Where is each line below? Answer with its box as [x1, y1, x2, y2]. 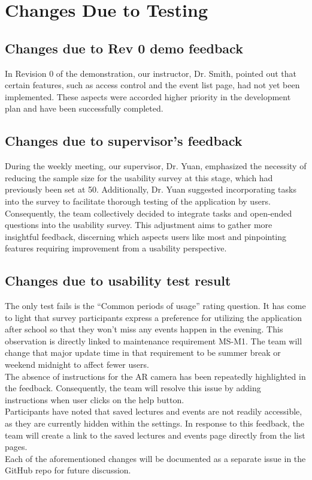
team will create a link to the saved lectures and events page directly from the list [5, 428, 305, 441]
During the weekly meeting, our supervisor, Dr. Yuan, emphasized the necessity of [5, 160, 307, 172]
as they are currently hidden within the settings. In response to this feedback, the [5, 417, 304, 430]
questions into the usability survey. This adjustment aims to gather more [5, 218, 272, 231]
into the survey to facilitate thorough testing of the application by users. [5, 194, 271, 207]
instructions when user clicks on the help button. [5, 393, 184, 406]
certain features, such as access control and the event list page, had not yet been [5, 79, 300, 91]
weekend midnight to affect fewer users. [5, 358, 149, 371]
